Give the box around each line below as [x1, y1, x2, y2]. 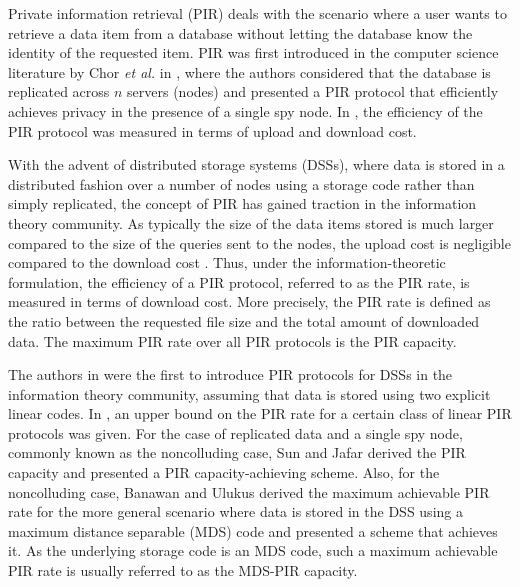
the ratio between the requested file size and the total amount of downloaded [8, 310, 480, 331]
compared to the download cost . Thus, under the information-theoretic [8, 252, 446, 273]
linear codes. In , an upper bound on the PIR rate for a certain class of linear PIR [8, 403, 512, 424]
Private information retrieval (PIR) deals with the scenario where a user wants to [8, 3, 507, 23]
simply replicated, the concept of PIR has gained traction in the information [8, 193, 477, 214]
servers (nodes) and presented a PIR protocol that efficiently [127, 81, 499, 102]
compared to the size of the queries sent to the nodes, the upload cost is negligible [8, 232, 511, 253]
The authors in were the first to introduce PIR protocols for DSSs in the [8, 364, 453, 385]
